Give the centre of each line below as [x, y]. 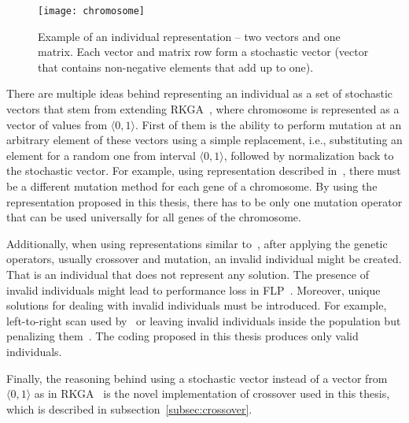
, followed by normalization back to [309, 155]
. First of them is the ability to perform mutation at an [268, 124]
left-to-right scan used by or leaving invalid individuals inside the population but [204, 320]
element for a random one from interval [101, 155]
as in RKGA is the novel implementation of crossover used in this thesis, [212, 393]
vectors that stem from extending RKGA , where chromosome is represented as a [203, 109]
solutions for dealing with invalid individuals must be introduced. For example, [197, 305]
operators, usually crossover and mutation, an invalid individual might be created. [204, 259]
